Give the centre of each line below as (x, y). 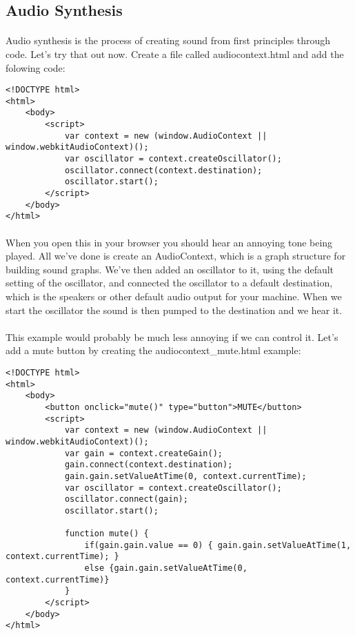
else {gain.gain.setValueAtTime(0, (166, 568)
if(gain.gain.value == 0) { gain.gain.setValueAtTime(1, (218, 545)
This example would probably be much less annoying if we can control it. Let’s (172, 336)
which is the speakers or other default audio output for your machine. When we (174, 296)
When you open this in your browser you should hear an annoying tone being (169, 242)
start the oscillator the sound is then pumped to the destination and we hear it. (174, 310)
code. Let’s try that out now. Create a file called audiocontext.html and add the (175, 53)
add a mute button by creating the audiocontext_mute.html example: (153, 350)
